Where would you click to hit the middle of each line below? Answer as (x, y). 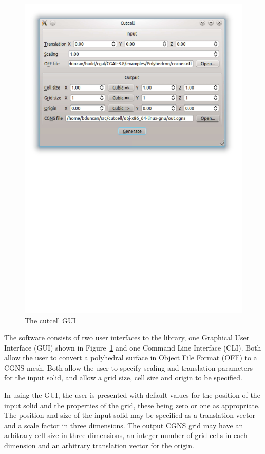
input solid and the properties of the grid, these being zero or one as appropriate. (132, 405)
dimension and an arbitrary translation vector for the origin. (99, 446)
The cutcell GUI (50, 320)
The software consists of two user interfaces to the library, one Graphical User (127, 337)
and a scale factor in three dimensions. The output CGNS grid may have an (124, 425)
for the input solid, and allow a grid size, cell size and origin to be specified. (123, 378)
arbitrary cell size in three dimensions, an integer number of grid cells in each (126, 435)
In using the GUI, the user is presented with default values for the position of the (132, 395)
